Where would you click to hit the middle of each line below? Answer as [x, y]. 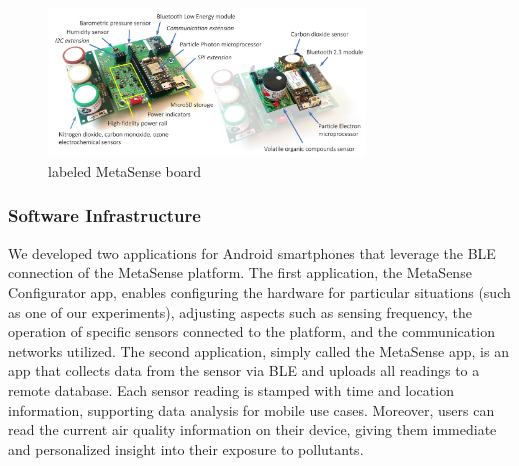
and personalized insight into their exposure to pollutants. [186, 448]
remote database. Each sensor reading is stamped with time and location [231, 389]
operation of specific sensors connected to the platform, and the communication [251, 331]
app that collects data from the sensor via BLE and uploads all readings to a [244, 370]
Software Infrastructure [104, 215]
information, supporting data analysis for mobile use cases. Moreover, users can [251, 409]
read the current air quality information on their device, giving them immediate [252, 429]
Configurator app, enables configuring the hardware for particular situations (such [259, 291]
